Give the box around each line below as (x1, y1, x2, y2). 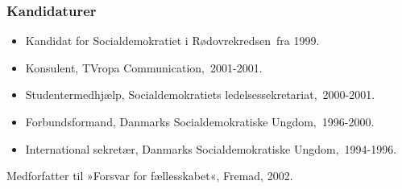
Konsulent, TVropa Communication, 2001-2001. (25, 59, 263, 76)
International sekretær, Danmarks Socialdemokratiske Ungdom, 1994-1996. (25, 140, 397, 157)
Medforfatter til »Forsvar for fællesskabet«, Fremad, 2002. (6, 167, 293, 184)
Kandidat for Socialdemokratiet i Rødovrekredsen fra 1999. (25, 32, 320, 49)
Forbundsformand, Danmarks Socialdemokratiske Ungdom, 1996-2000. (25, 113, 375, 129)
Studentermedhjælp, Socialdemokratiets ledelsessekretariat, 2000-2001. (25, 86, 375, 103)
